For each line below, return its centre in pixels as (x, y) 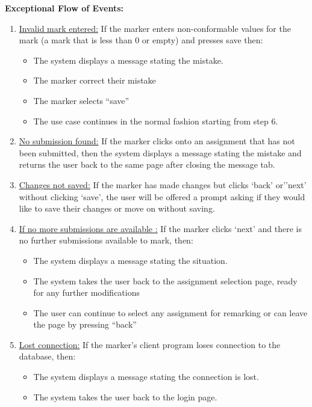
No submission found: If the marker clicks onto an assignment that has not (157, 141)
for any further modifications (86, 292)
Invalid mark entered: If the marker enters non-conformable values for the (155, 28)
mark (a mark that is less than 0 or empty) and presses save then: (141, 40)
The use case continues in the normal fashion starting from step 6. (156, 121)
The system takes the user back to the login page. (125, 396)
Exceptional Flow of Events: (64, 8)
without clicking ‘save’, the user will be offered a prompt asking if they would (162, 196)
